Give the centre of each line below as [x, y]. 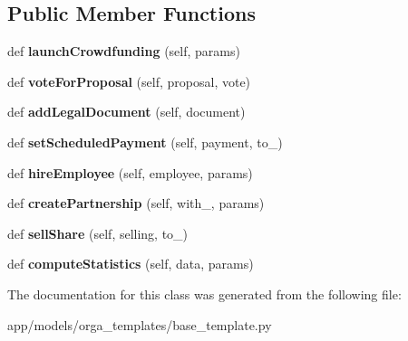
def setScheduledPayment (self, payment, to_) [145, 142]
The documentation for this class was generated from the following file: [204, 294]
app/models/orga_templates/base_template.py [140, 324]
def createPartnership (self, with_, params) [136, 203]
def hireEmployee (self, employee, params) [130, 172]
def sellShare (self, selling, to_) [98, 233]
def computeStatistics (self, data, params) [131, 264]
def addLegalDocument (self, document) [126, 112]
